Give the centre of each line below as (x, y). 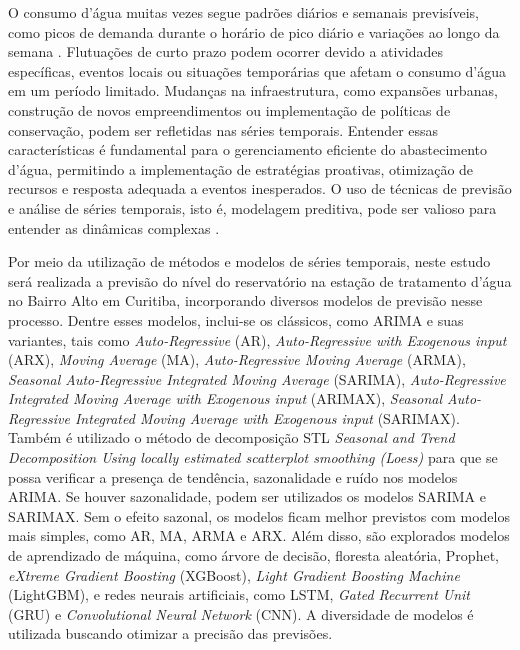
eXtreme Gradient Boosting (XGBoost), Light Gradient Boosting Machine (234, 574)
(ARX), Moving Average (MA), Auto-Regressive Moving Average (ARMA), (237, 359)
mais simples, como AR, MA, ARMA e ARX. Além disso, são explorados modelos (259, 535)
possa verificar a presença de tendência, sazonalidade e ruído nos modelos (233, 476)
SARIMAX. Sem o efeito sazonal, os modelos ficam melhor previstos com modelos (259, 515)
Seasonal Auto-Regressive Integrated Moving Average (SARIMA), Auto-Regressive (257, 378)
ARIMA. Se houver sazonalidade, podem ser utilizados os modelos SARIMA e (247, 496)
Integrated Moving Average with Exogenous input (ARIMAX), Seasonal (225, 398)
